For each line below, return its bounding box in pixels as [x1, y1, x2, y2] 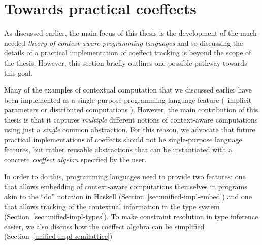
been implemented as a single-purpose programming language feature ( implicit [4, 94, 252, 105]
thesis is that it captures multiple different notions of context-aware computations [4, 114, 258, 125]
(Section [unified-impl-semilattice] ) [4, 231, 113, 241]
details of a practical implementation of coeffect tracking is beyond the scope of [4, 47, 251, 58]
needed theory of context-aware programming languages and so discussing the [4, 37, 243, 48]
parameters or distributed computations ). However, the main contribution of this [4, 104, 258, 115]
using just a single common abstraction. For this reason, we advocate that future [4, 124, 255, 135]
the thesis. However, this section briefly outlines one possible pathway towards [4, 57, 247, 68]
